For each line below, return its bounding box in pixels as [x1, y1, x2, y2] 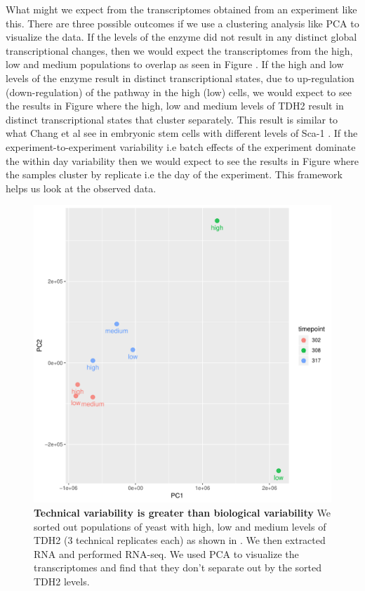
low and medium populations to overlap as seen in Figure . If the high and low [6, 57, 344, 72]
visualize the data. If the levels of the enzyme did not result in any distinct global [6, 29, 357, 44]
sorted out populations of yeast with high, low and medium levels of [34, 519, 326, 533]
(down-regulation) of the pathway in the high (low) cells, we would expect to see [6, 84, 352, 99]
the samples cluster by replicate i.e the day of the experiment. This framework [6, 167, 343, 182]
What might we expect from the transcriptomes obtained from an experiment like [6, 2, 357, 16]
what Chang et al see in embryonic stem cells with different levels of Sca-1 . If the [6, 126, 358, 140]
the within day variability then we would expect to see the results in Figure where [6, 153, 359, 168]
